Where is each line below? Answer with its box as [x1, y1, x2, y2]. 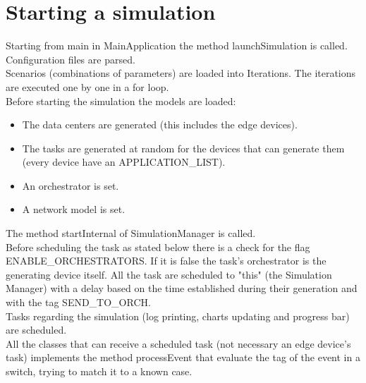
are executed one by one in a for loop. [6, 79, 169, 94]
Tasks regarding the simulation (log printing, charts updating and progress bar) [6, 308, 350, 323]
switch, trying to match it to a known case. [6, 364, 193, 378]
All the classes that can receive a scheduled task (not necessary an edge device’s [6, 336, 351, 351]
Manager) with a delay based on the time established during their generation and [6, 281, 358, 296]
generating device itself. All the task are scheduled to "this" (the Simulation [6, 267, 332, 281]
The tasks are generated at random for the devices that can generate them [22, 140, 345, 155]
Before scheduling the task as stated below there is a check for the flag [6, 239, 310, 254]
